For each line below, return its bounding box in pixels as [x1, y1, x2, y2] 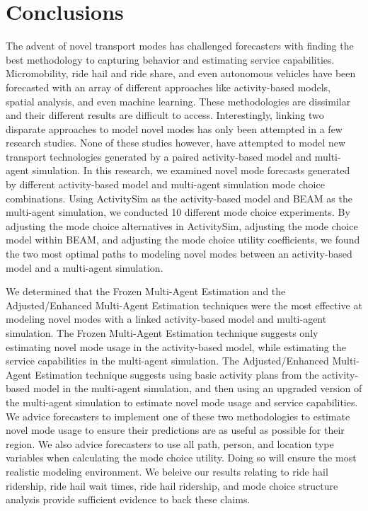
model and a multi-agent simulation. [6, 260, 163, 275]
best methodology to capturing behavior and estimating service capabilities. [6, 52, 335, 67]
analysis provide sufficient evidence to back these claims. [6, 492, 251, 507]
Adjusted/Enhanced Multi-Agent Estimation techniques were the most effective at [6, 297, 362, 312]
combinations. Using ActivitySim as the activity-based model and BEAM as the [6, 190, 352, 205]
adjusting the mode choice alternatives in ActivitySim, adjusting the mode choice [6, 218, 358, 233]
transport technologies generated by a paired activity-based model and [6, 149, 312, 163]
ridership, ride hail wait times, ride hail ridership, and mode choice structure [6, 478, 338, 493]
